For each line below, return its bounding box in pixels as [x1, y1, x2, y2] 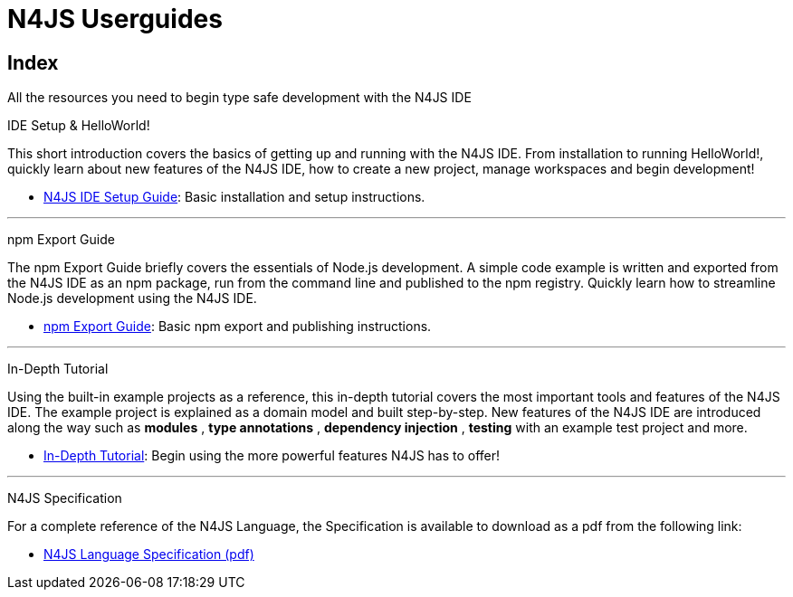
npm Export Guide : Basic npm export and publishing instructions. [43, 318, 432, 335]
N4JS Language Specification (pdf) [43, 546, 254, 563]
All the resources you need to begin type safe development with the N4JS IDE [7, 90, 472, 106]
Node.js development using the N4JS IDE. [7, 290, 257, 307]
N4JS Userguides [7, 4, 223, 34]
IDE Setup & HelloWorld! [7, 118, 150, 134]
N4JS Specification [7, 490, 122, 507]
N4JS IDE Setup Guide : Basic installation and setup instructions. [43, 189, 425, 205]
